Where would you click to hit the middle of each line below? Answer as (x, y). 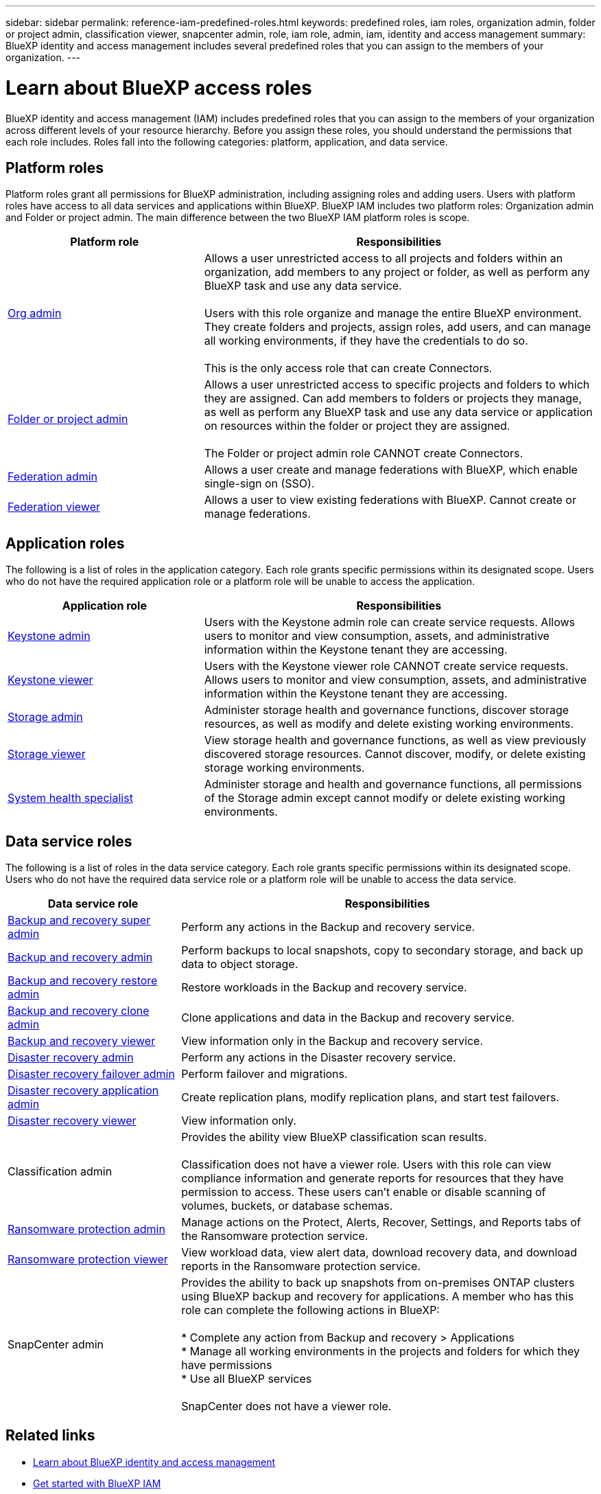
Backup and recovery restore (83, 981)
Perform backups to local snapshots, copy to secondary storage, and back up (382, 951)
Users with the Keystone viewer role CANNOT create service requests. (386, 666)
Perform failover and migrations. (264, 1074)
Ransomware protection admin (86, 1229)
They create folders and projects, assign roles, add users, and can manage (398, 327)
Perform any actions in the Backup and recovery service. (328, 927)
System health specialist (70, 798)
